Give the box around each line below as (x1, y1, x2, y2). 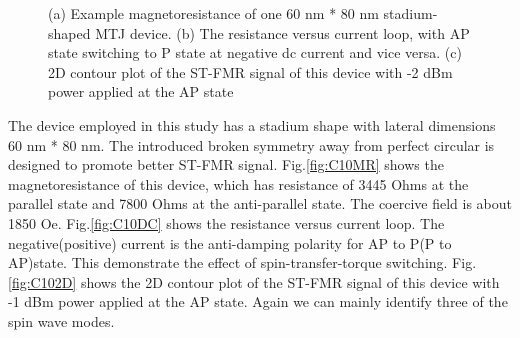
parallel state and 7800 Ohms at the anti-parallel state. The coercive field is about (8, 193, 513, 214)
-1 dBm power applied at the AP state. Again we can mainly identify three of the (8, 291, 508, 312)
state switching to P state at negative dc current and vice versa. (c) (48, 42, 462, 63)
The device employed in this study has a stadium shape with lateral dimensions (8, 114, 496, 135)
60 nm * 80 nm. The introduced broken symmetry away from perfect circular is (8, 134, 495, 155)
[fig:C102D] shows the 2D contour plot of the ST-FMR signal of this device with (8, 271, 500, 292)
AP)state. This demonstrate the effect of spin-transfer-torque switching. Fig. (8, 252, 477, 273)
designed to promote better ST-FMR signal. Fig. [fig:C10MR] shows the (8, 154, 444, 175)
